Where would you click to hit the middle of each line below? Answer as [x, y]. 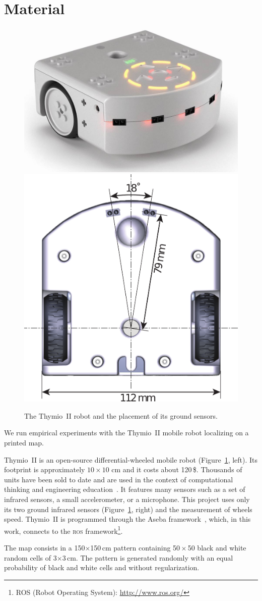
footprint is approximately [45, 469]
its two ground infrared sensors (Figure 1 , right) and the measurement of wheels [128, 509]
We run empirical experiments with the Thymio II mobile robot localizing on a [126, 433]
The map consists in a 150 [45, 547]
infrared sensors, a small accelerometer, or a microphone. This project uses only [127, 499]
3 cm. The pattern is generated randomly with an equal [148, 557]
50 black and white [217, 547]
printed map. [24, 442]
